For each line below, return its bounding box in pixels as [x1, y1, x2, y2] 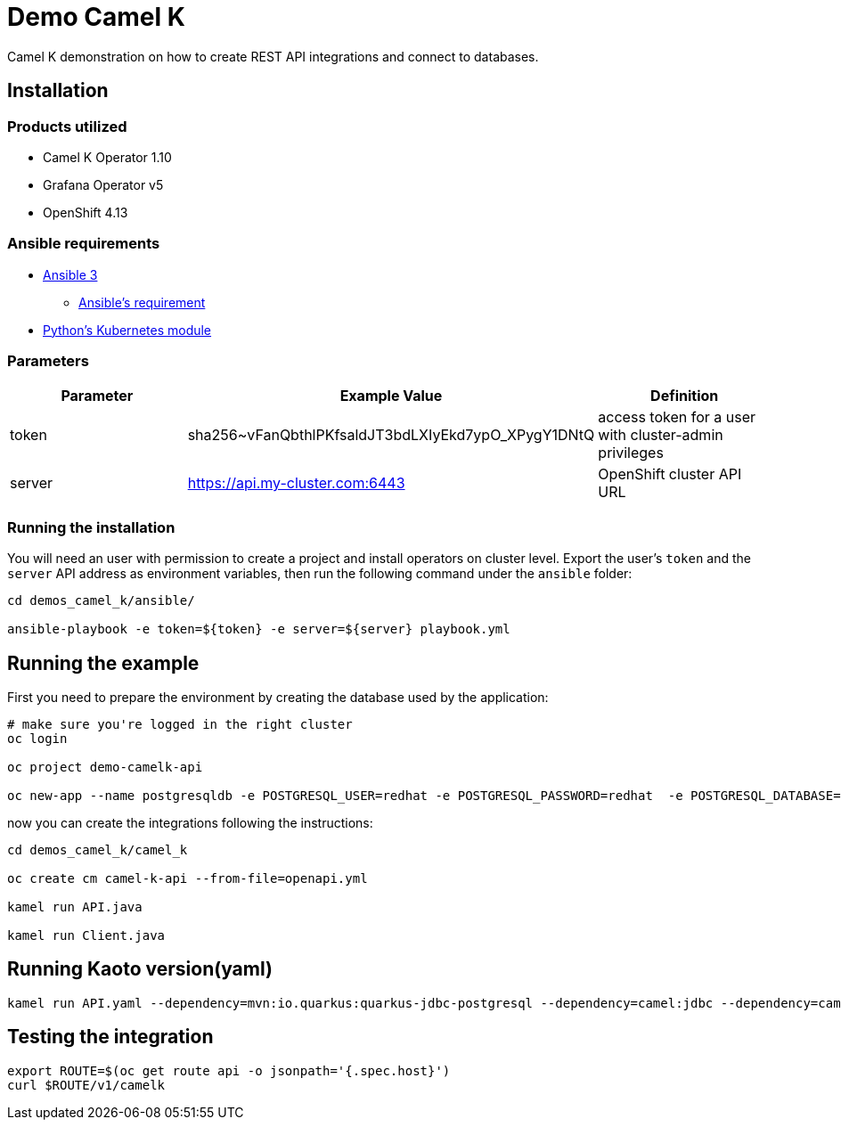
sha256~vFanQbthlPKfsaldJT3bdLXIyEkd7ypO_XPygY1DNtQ [187, 426, 595, 445]
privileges [598, 444, 664, 462]
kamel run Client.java [7, 928, 166, 943]
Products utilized [7, 117, 127, 135]
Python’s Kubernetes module [43, 322, 212, 338]
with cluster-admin [598, 426, 723, 445]
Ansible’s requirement [78, 294, 206, 310]
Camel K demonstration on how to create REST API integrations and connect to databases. [7, 48, 539, 64]
